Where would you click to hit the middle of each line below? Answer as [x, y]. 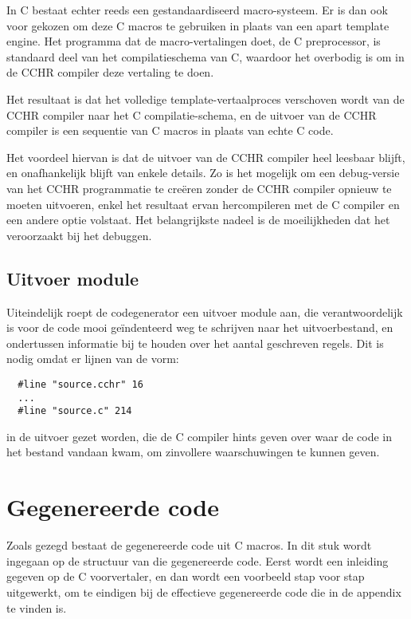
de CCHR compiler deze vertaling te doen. [110, 72]
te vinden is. [37, 607]
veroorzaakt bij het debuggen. [79, 235]
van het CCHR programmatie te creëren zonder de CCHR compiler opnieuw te [199, 188]
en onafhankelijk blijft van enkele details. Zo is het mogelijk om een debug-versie [203, 173]
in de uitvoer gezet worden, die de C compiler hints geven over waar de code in [199, 436]
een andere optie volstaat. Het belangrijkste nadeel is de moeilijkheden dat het [198, 220]
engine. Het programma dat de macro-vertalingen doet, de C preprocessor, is [194, 41]
